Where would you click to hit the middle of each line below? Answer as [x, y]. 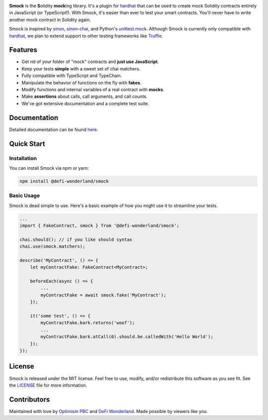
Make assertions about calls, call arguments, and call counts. [85, 96]
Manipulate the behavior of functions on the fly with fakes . [81, 82]
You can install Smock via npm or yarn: [49, 168]
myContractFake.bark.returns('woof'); [88, 323]
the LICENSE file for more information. [48, 385]
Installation [23, 158]
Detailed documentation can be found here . [54, 130]
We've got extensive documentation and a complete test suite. [85, 103]
